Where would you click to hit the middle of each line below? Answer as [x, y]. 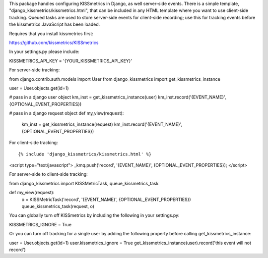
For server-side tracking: [34, 70]
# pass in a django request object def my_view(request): [67, 113]
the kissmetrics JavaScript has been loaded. [55, 24]
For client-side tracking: [33, 143]
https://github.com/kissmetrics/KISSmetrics [54, 43]
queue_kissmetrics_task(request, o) [58, 206]
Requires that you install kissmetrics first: [51, 33]
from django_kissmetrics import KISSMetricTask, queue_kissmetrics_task [84, 183]
